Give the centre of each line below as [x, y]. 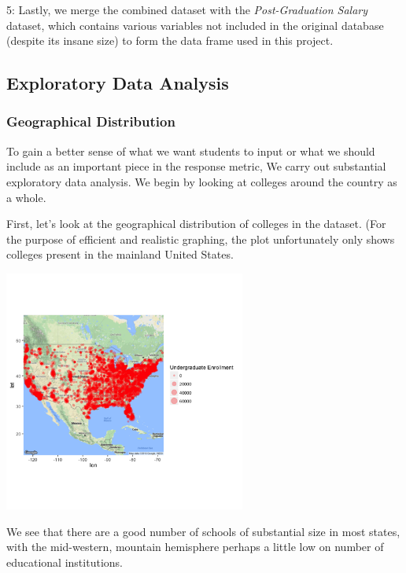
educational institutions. [65, 562]
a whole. [26, 197]
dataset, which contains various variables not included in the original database [195, 25]
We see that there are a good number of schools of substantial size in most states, [203, 531]
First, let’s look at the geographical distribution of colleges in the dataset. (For [196, 224]
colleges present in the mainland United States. [120, 254]
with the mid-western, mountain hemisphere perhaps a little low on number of [195, 547]
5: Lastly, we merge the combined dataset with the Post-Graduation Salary [187, 9]
